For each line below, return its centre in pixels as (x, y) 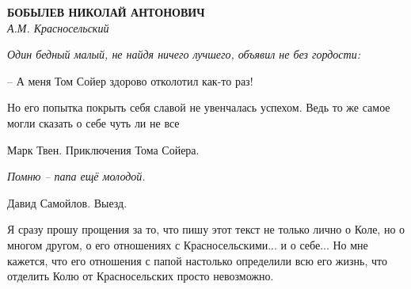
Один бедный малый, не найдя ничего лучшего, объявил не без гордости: (184, 54)
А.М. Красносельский (58, 27)
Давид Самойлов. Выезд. (67, 202)
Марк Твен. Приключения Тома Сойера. (103, 149)
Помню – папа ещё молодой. (76, 176)
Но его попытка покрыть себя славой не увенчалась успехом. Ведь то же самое (199, 107)
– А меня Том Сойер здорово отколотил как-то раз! (130, 80)
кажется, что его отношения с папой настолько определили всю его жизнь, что (197, 260)
